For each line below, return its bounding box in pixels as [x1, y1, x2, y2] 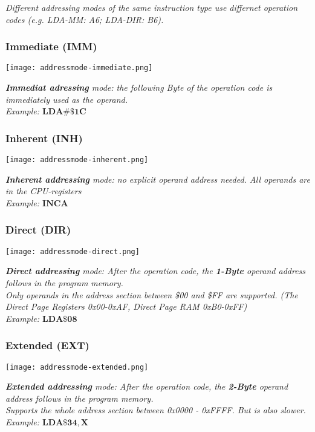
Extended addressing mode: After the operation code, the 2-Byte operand [5, 380, 288, 393]
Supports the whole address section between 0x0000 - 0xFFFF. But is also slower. [5, 404, 306, 416]
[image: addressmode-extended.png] [5, 362, 149, 371]
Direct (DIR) [5, 222, 71, 237]
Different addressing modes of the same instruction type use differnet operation [5, 1, 298, 13]
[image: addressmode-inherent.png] [5, 155, 149, 165]
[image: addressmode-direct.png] [5, 247, 140, 256]
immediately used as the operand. [5, 93, 128, 105]
